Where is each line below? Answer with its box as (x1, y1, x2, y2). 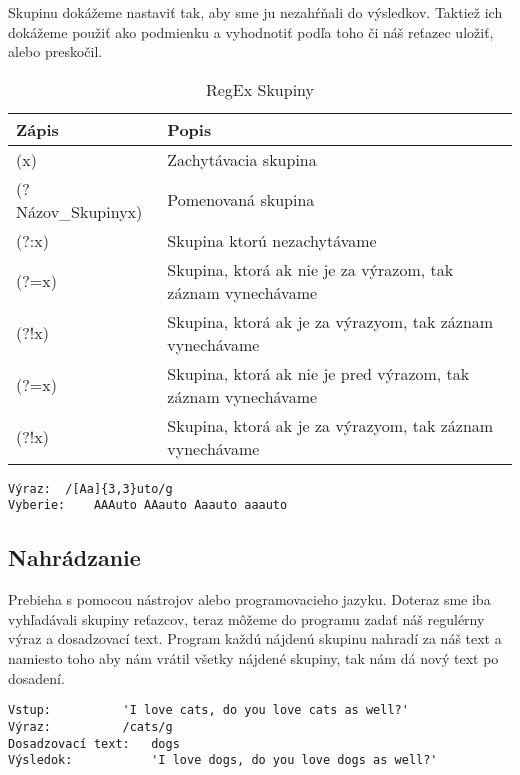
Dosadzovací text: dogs (8, 736, 180, 751)
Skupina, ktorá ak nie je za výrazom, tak (167, 257, 454, 281)
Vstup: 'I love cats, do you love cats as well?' (8, 703, 409, 718)
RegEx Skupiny (205, 77, 315, 101)
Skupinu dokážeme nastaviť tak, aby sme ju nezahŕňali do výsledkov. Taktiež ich (8, 2, 503, 22)
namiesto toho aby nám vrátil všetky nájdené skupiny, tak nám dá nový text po (8, 648, 499, 669)
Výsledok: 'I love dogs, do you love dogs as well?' (8, 753, 438, 768)
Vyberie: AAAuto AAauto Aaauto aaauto (8, 498, 288, 513)
